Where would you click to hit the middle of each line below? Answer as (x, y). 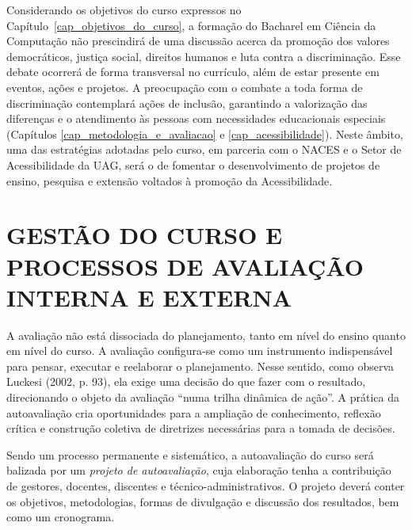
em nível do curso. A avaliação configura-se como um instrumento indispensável (200, 351)
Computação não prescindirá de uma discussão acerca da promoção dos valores (198, 41)
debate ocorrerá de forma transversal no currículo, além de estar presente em (193, 72)
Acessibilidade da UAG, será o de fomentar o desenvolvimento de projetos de (193, 164)
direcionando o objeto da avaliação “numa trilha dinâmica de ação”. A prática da (203, 397)
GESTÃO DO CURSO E (145, 235)
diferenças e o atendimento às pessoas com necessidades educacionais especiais (196, 118)
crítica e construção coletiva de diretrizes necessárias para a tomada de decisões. (201, 428)
